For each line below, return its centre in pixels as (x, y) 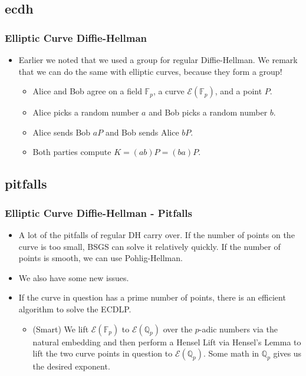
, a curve (169, 91)
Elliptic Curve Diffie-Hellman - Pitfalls (98, 212)
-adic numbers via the (238, 329)
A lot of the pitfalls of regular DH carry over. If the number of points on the (157, 234)
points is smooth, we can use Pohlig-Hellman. (101, 258)
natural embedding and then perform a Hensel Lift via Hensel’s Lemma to (167, 342)
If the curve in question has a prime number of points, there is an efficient (152, 297)
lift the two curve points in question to (103, 353)
